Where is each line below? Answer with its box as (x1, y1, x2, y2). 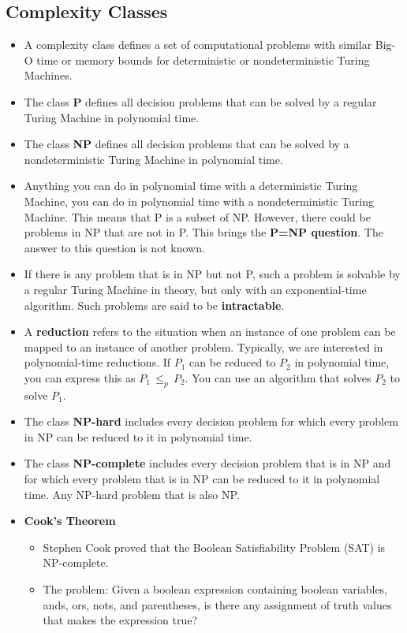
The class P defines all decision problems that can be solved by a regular (24, 93, 377, 110)
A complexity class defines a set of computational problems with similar (24, 36, 372, 53)
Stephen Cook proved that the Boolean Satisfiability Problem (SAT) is (43, 538, 386, 555)
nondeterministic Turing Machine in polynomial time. (24, 151, 283, 167)
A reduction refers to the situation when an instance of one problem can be (24, 323, 396, 340)
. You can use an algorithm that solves (185, 369, 372, 385)
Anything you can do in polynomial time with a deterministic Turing (24, 177, 358, 194)
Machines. (24, 67, 73, 84)
